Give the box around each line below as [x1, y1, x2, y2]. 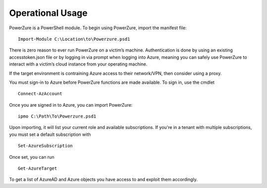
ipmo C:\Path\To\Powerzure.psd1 [18, 114, 96, 119]
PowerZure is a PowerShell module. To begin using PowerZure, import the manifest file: [9, 25, 187, 31]
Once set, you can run [9, 154, 54, 160]
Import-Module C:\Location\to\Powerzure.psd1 [18, 36, 131, 42]
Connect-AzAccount [18, 91, 63, 97]
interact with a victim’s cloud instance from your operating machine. [9, 61, 148, 67]
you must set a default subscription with [9, 131, 91, 137]
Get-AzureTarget [18, 166, 57, 171]
